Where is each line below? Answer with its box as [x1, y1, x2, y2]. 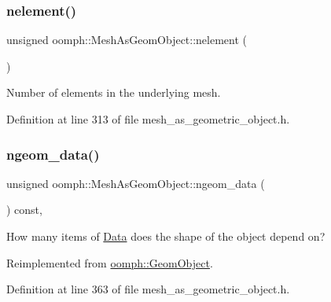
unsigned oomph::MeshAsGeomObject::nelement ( [6, 31, 248, 48]
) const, [6, 201, 42, 218]
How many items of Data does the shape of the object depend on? [6, 228, 325, 244]
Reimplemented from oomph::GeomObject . [6, 254, 213, 271]
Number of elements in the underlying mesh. [6, 84, 221, 101]
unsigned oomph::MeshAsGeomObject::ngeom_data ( [6, 175, 265, 191]
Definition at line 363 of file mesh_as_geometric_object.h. [6, 281, 290, 297]
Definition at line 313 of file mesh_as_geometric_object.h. [6, 111, 290, 127]
